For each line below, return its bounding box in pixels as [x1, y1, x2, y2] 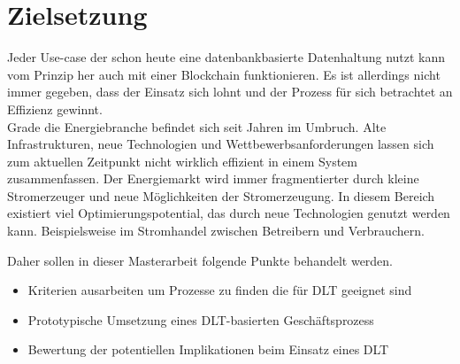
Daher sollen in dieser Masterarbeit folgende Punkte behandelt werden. [7, 251, 394, 269]
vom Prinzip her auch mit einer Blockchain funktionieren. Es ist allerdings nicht [7, 65, 441, 83]
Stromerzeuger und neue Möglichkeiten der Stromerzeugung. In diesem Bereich [7, 186, 435, 205]
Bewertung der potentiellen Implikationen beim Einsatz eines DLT [27, 340, 389, 359]
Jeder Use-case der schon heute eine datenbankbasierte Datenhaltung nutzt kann [7, 48, 446, 66]
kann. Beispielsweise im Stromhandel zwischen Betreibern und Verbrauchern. [7, 221, 425, 240]
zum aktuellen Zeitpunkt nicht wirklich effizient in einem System [7, 151, 357, 170]
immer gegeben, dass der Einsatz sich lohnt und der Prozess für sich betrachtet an [7, 82, 453, 101]
